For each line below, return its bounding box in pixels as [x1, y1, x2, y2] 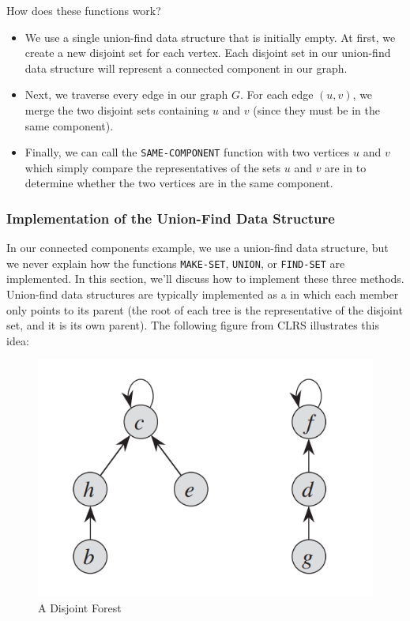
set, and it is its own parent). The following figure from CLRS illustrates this [6, 317, 379, 333]
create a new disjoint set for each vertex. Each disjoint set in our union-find [24, 44, 391, 61]
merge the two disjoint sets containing [24, 101, 209, 118]
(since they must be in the [253, 101, 381, 118]
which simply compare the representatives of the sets [24, 159, 281, 175]
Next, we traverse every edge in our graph [24, 86, 228, 103]
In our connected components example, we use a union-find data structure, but [6, 239, 389, 256]
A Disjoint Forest [38, 599, 122, 615]
